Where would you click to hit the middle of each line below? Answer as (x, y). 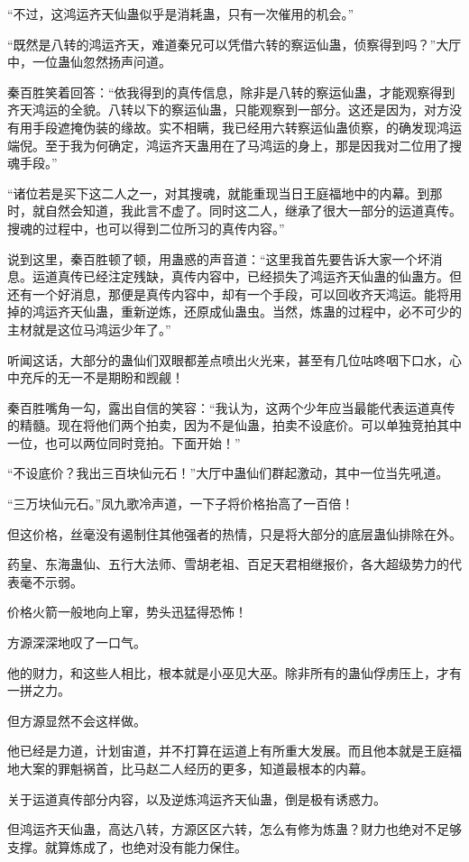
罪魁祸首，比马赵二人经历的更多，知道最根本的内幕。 (215, 768)
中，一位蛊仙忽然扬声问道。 (89, 62)
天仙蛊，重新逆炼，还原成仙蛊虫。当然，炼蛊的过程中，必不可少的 (266, 312)
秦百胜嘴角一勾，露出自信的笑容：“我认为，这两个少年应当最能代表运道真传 (231, 407)
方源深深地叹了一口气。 (77, 642)
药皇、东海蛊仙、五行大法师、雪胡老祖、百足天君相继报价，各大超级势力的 (228, 564)
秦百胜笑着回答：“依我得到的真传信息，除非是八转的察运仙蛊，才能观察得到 (231, 92)
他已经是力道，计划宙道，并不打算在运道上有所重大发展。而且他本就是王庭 (228, 751)
